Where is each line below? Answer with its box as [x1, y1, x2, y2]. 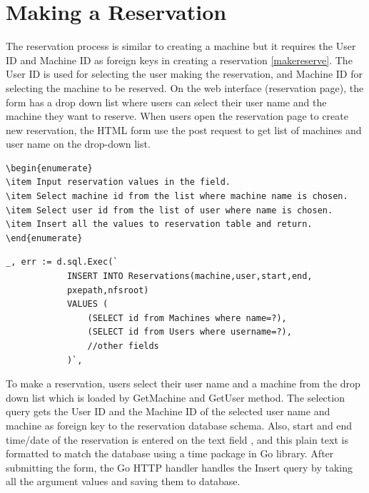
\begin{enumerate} [6, 163, 93, 173]
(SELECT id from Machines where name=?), [87, 312, 287, 323]
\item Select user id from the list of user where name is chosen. [6, 205, 333, 215]
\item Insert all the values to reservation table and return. [6, 219, 313, 230]
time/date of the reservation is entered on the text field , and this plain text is [6, 432, 348, 447]
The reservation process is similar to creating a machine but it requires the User [6, 39, 356, 54]
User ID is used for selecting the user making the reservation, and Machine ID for [6, 66, 363, 81]
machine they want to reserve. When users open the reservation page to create [6, 108, 348, 123]
